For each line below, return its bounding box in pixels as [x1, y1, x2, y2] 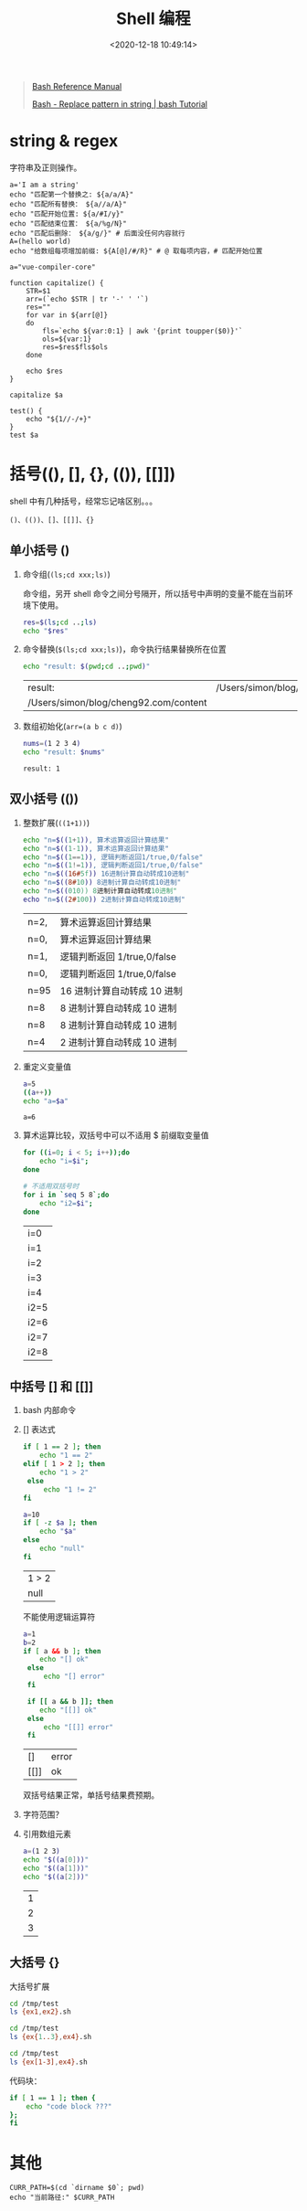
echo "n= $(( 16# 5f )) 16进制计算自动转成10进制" [22, 869, 190, 878]
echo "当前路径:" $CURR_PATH [9, 2193, 115, 2203]
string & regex [9, 131, 119, 152]
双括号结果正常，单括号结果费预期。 [22, 1790, 160, 1801]
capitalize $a [9, 390, 64, 399]
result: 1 [22, 764, 61, 773]
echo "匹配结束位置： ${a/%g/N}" [9, 218, 127, 229]
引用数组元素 [22, 1829, 71, 1840]
